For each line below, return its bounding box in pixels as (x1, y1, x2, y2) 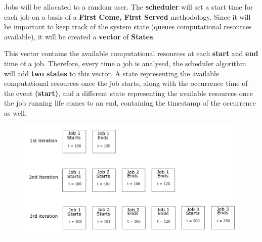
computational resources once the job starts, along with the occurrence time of (4, 78, 248, 88)
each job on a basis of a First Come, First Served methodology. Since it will (4, 11, 251, 22)
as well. (4, 107, 27, 118)
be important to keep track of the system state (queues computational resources (4, 21, 252, 32)
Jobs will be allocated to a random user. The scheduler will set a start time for (4, 2, 253, 12)
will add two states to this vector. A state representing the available (4, 68, 220, 78)
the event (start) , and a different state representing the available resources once (4, 87, 253, 98)
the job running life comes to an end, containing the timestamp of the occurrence (4, 98, 256, 108)
